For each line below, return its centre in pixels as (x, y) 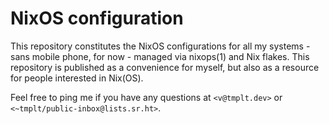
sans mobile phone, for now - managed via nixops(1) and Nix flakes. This (160, 56)
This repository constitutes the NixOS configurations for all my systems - (160, 46)
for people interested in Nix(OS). (77, 78)
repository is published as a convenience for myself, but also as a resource (165, 67)
